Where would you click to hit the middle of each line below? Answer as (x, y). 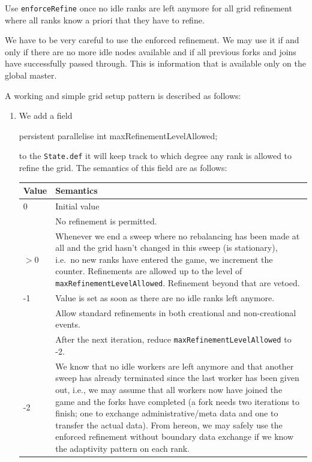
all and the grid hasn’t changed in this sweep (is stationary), (166, 247)
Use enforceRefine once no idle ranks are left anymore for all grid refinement (148, 8)
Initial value (77, 206)
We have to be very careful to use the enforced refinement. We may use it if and (152, 40)
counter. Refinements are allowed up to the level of (149, 271)
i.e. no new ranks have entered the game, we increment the (164, 259)
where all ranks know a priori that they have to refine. (105, 19)
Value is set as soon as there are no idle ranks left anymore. (165, 297)
